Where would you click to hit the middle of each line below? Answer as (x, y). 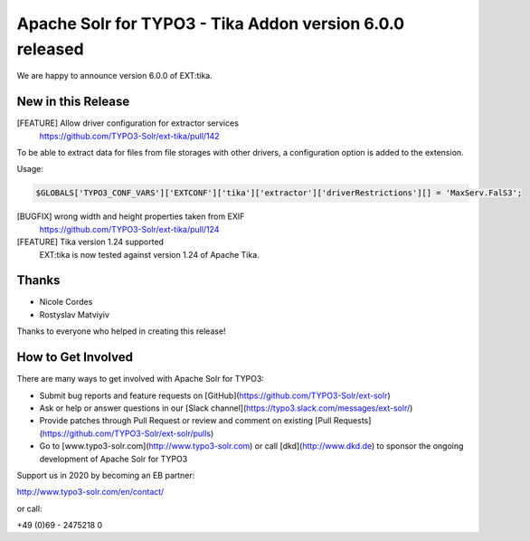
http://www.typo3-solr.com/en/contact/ (90, 492)
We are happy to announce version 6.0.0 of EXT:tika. (114, 76)
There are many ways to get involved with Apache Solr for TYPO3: (140, 379)
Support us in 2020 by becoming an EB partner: (106, 475)
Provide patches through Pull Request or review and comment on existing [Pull (185, 421)
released (51, 49)
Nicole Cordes (66, 302)
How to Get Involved (75, 357)
